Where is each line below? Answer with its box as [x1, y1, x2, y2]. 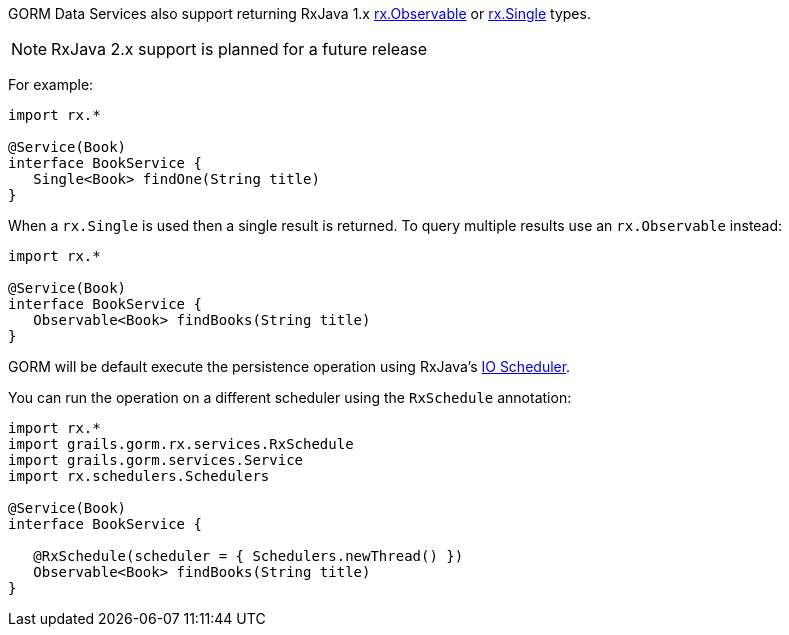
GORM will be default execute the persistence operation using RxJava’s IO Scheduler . [8, 358, 571, 375]
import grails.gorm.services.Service [8, 452, 304, 468]
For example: [8, 76, 94, 93]
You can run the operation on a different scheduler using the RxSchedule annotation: [8, 389, 572, 406]
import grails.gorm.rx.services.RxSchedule [8, 436, 354, 452]
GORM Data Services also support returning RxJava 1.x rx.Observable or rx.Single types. [8, 5, 591, 22]
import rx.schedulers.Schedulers [8, 468, 270, 484]
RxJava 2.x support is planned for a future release [51, 39, 428, 59]
